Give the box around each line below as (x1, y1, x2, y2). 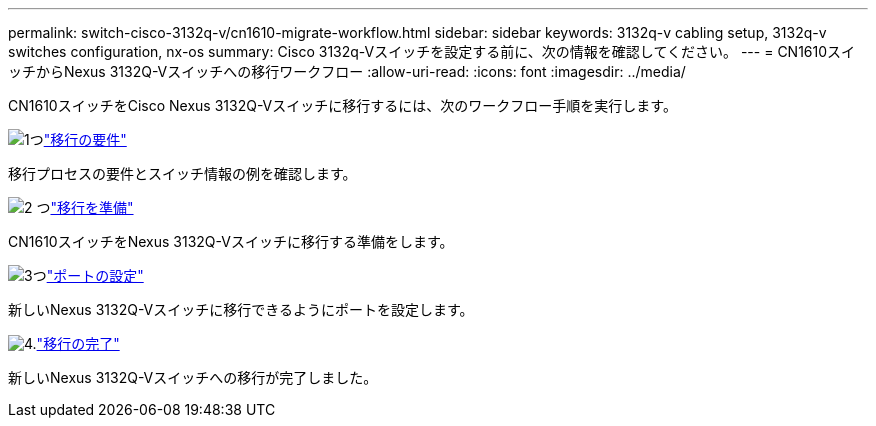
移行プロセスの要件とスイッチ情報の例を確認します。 (8, 165, 357, 182)
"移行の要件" (43, 131, 127, 148)
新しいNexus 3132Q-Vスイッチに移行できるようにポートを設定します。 (8, 301, 474, 318)
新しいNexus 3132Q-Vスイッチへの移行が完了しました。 (8, 369, 378, 386)
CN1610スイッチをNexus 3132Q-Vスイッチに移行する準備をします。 (8, 233, 454, 250)
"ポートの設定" (46, 267, 144, 284)
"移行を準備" (50, 199, 134, 216)
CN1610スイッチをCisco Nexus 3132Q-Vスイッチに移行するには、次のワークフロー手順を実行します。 (8, 97, 677, 114)
